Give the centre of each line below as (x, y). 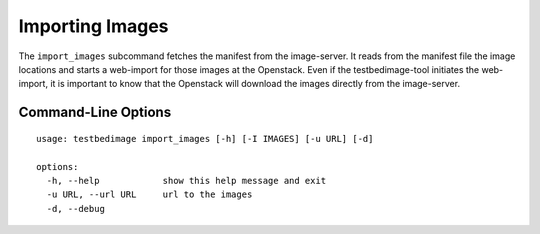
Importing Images (93, 26)
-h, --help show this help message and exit (186, 180)
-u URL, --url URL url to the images (149, 194)
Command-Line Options (95, 112)
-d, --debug (75, 208)
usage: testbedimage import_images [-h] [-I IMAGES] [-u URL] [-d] (205, 138)
